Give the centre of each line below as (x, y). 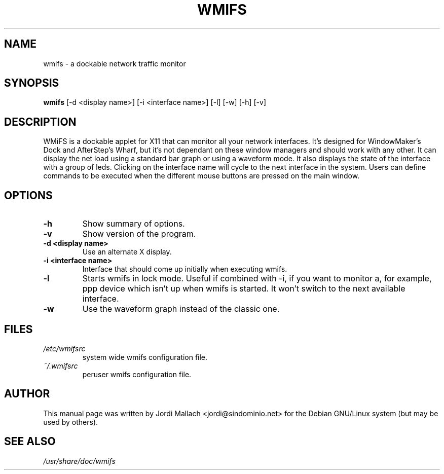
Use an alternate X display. (127, 252)
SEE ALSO (30, 442)
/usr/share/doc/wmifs (79, 461)
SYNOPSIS (32, 83)
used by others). (71, 422)
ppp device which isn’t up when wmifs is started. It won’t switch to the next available (244, 289)
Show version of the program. (139, 234)
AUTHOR (27, 394)
